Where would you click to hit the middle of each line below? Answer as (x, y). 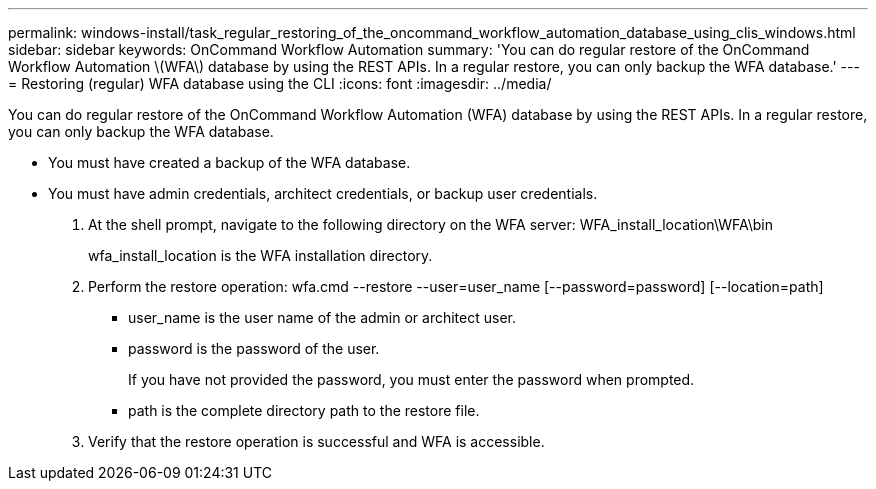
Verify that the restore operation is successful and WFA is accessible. (316, 441)
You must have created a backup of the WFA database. (229, 162)
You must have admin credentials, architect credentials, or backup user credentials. (323, 193)
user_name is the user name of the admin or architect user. (322, 317)
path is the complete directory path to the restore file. (304, 410)
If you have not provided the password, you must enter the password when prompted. (411, 379)
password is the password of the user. (254, 348)
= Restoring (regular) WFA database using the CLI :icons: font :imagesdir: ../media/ (280, 83)
